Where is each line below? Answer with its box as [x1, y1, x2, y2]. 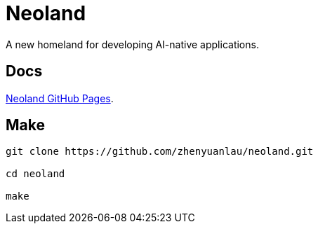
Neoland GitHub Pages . [6, 92, 114, 104]
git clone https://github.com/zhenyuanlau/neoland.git [6, 146, 314, 158]
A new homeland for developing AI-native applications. [6, 38, 259, 50]
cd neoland [6, 168, 65, 180]
